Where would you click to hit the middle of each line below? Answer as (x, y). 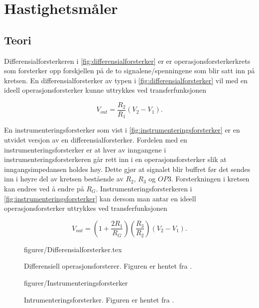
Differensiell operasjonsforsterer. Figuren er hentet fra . (108, 266)
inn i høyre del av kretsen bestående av (64, 179)
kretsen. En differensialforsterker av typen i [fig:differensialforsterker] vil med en (126, 80)
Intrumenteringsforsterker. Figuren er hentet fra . (99, 299)
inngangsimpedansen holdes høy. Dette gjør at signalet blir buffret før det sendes (127, 169)
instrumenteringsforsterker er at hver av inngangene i (85, 149)
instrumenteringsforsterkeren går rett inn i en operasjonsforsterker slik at (115, 159)
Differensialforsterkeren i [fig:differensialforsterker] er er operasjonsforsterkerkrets (127, 61)
